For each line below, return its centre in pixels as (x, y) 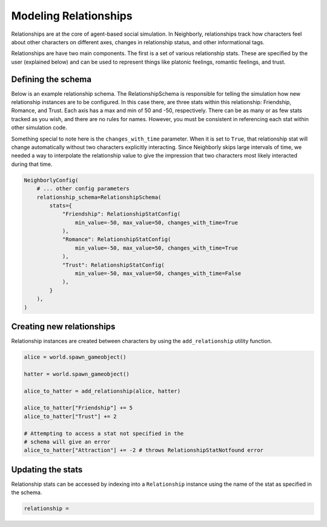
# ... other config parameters (83, 189)
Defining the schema (51, 79)
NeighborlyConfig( (51, 180)
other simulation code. (39, 128)
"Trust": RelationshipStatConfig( (113, 265)
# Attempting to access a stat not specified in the (104, 433)
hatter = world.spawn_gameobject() (77, 374)
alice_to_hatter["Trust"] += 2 (71, 416)
